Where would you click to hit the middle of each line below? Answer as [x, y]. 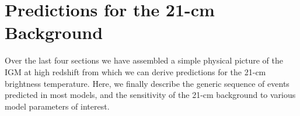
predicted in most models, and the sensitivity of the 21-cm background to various [150, 95]
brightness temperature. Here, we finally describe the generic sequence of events [147, 83]
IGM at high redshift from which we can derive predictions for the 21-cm [135, 71]
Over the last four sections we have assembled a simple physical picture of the [144, 60]
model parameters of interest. [57, 106]
